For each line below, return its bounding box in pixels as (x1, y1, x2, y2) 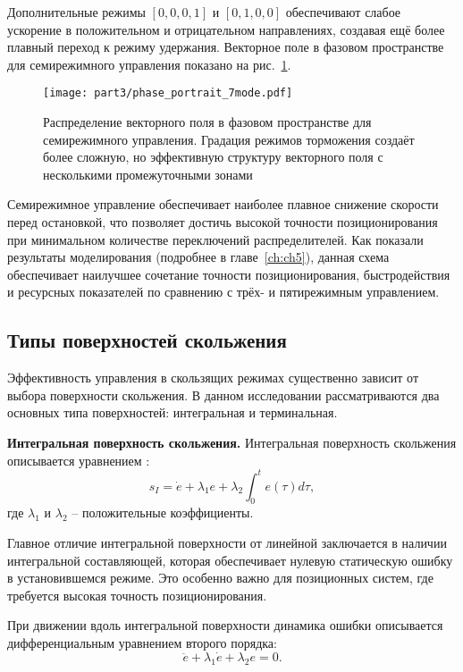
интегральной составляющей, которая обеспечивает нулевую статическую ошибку (7, 550, 453, 569)
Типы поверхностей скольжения (7, 326, 287, 354)
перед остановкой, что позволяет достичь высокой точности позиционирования (7, 213, 438, 231)
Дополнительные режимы (7, 3, 146, 21)
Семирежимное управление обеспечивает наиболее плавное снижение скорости (7, 195, 439, 214)
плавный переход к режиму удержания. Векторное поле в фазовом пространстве (7, 38, 444, 56)
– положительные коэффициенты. (72, 503, 254, 522)
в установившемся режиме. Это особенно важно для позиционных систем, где (7, 568, 434, 587)
